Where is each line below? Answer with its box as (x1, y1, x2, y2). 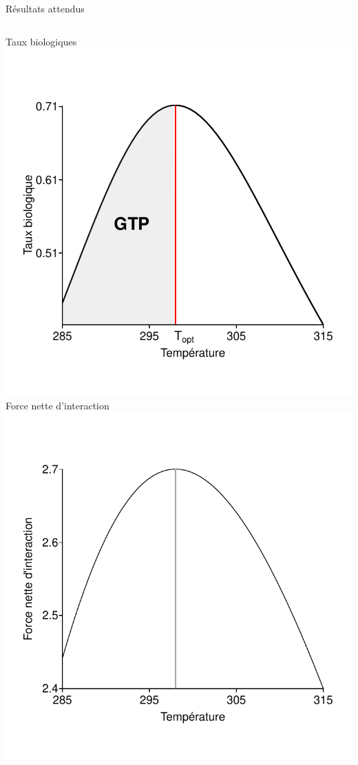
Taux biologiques (6, 34, 77, 48)
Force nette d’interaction (6, 398, 109, 412)
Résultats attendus (6, 1, 85, 15)
